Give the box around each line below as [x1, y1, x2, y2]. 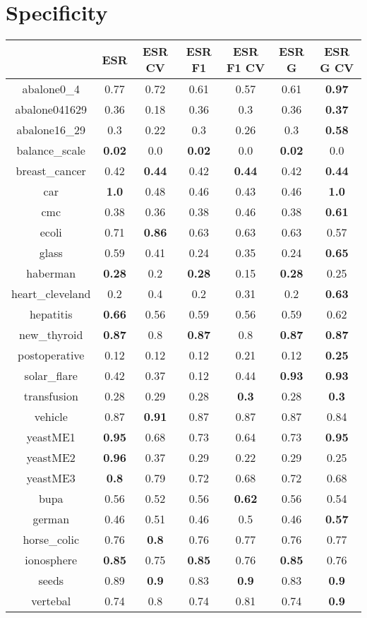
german [32, 511, 70, 528]
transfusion [23, 388, 78, 405]
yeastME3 [26, 470, 76, 487]
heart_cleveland [11, 285, 91, 302]
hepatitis [29, 306, 73, 323]
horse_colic [23, 531, 80, 548]
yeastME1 [26, 429, 76, 446]
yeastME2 [26, 449, 76, 466]
